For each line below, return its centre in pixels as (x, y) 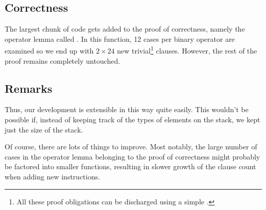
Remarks (29, 88)
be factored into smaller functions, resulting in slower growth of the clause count (130, 166)
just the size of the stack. (44, 129)
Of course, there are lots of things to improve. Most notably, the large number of (131, 147)
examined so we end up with (49, 51)
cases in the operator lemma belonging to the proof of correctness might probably (132, 156)
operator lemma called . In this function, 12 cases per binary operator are (120, 38)
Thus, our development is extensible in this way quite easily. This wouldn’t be (127, 109)
